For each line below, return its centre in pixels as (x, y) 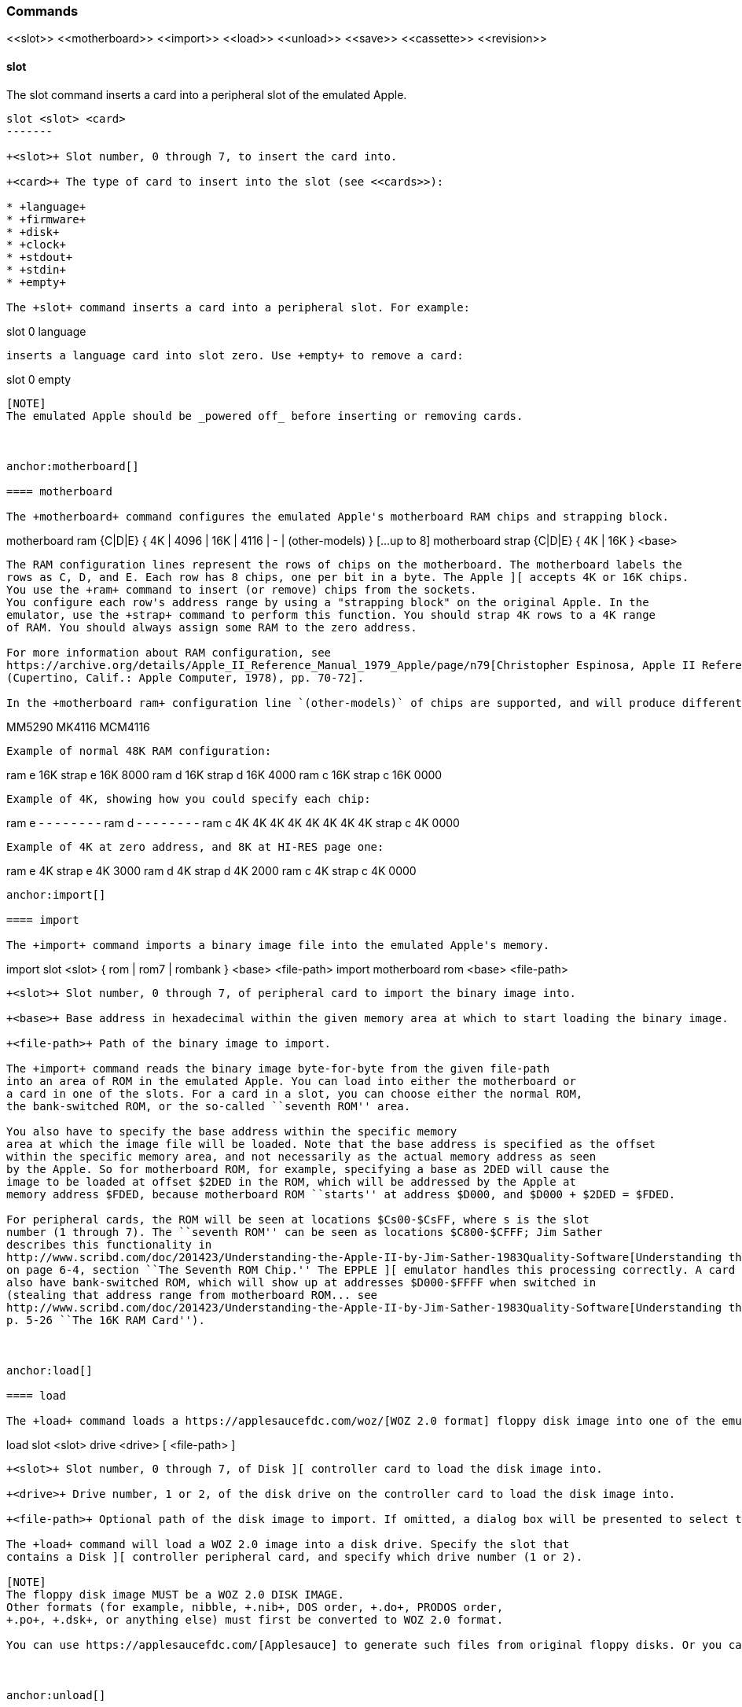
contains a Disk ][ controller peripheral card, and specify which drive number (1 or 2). (295, 1556)
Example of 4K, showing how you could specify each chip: (189, 798)
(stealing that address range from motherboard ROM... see (192, 1295)
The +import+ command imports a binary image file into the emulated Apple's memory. (278, 945)
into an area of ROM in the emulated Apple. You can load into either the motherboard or (291, 1081)
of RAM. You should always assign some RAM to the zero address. (212, 627)
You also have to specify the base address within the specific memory (232, 1131)
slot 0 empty (39, 379)
